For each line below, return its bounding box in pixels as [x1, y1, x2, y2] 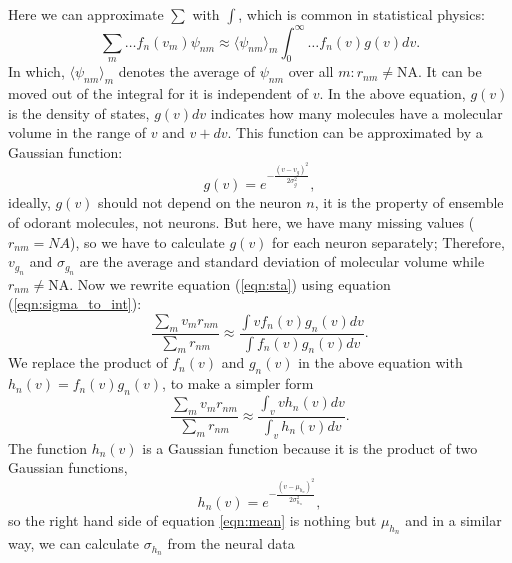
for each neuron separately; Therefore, [272, 231, 505, 252]
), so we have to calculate [70, 231, 225, 252]
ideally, [8, 192, 51, 213]
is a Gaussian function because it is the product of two [142, 437, 478, 458]
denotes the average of [118, 61, 256, 82]
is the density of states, [8, 102, 150, 123]
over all [288, 61, 334, 82]
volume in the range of [8, 122, 147, 143]
